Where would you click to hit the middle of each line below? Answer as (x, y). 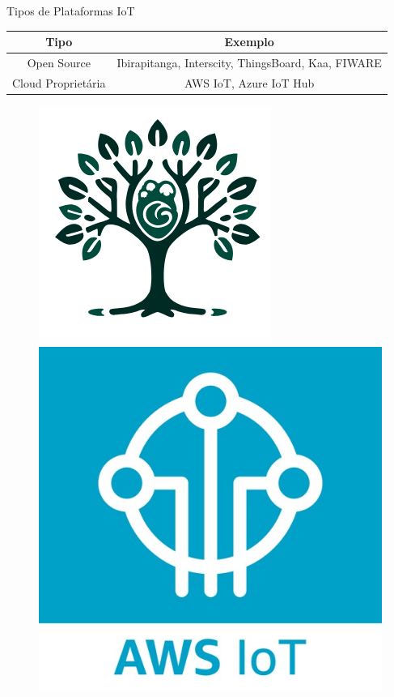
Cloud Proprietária (59, 82)
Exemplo (249, 42)
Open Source (59, 62)
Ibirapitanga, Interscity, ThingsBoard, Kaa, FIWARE (249, 62)
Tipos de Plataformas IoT (71, 11)
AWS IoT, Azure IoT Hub (250, 82)
